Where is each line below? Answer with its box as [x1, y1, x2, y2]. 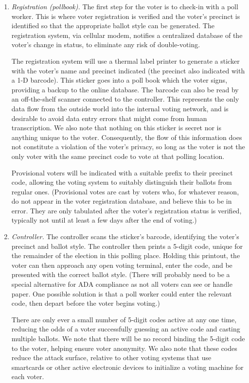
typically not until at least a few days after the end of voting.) [11, 215, 197, 225]
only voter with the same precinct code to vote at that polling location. [11, 151, 225, 161]
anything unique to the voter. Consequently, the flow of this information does [11, 132, 242, 142]
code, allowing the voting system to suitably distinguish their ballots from [11, 177, 232, 187]
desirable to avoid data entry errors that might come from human [11, 113, 207, 123]
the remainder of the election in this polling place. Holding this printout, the [11, 250, 240, 261]
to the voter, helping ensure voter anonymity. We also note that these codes [11, 343, 237, 353]
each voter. [11, 371, 44, 382]
